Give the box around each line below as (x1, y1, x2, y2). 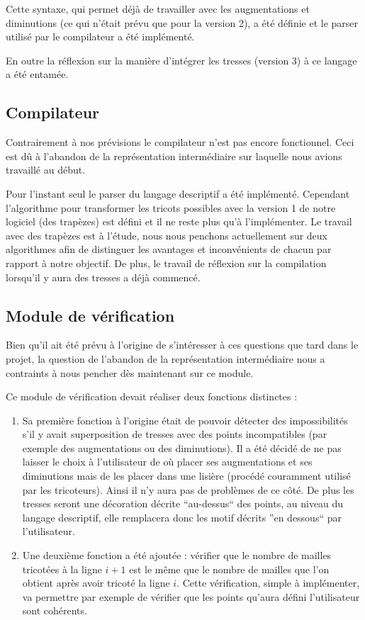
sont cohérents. (22, 603, 87, 618)
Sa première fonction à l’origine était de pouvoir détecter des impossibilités (22, 412, 348, 427)
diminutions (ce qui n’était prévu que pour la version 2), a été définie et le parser (6, 15, 359, 30)
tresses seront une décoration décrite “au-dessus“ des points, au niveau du (22, 496, 344, 511)
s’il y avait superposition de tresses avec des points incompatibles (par (22, 427, 327, 441)
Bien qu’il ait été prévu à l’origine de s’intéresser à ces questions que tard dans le (6, 337, 359, 352)
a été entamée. (6, 67, 69, 81)
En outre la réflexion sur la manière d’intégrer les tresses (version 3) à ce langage (6, 52, 357, 67)
